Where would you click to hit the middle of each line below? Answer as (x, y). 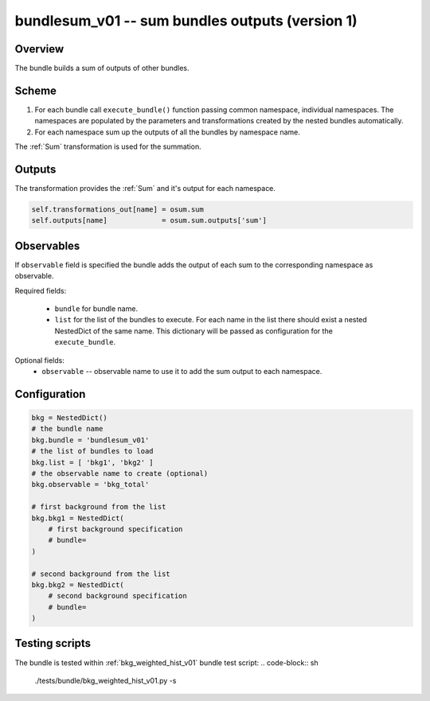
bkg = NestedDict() (69, 418)
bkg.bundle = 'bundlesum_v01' (90, 440)
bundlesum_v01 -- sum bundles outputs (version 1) (186, 21)
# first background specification (115, 529)
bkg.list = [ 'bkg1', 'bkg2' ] (93, 462)
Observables (47, 245)
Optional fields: (40, 360)
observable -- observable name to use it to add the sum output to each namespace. (182, 372)
